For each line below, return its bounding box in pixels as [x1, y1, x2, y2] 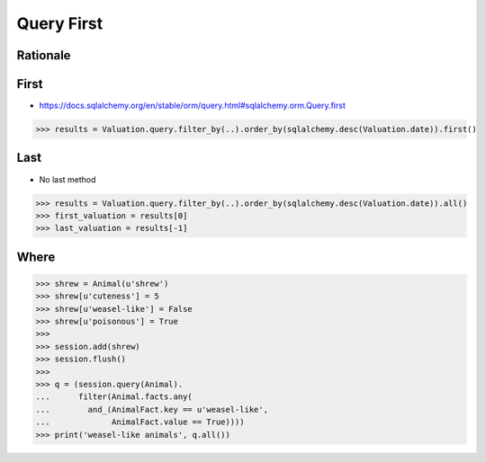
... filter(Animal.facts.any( [35, 392, 193, 402]
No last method [39, 173, 96, 184]
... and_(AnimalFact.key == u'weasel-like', [35, 404, 269, 414]
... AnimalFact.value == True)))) [35, 417, 245, 427]
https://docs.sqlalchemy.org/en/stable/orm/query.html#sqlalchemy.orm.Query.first [39, 100, 346, 111]
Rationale [16, 48, 71, 63]
